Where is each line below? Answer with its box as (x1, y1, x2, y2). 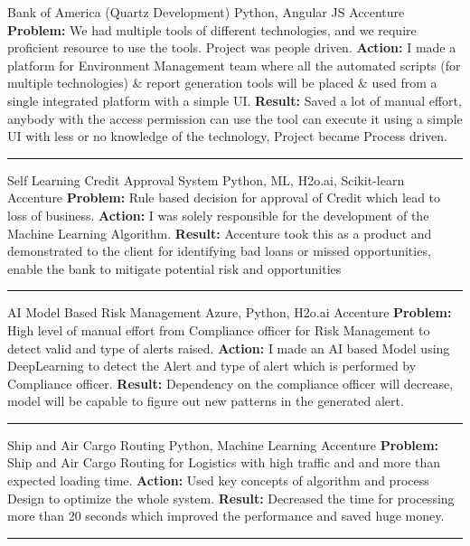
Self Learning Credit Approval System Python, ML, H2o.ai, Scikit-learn (7, 170, 405, 189)
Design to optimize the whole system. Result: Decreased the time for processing (7, 488, 455, 507)
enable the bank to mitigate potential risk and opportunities (7, 259, 342, 278)
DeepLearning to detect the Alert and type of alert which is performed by (7, 356, 417, 375)
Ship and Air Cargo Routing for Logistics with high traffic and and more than (7, 453, 441, 472)
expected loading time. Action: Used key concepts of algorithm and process (7, 471, 429, 490)
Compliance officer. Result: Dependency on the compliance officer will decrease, (7, 373, 454, 392)
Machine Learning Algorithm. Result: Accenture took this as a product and (7, 223, 432, 242)
